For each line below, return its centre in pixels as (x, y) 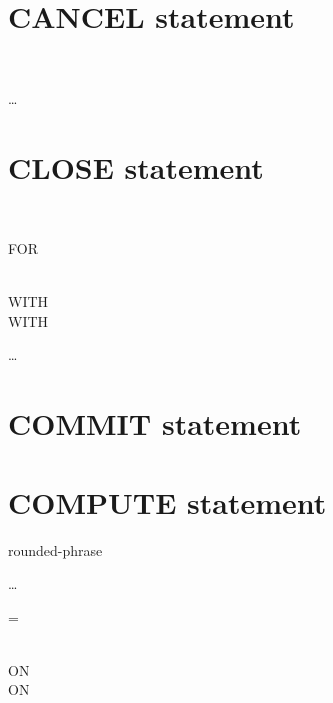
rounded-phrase (55, 549)
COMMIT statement (155, 423)
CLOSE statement (136, 166)
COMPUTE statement (167, 501)
